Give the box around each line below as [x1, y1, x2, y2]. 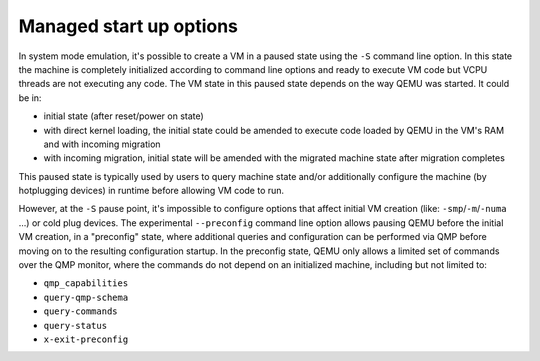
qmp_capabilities [43, 278, 129, 289]
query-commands [43, 306, 119, 317]
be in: [18, 91, 42, 104]
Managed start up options [18, 15, 239, 37]
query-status [43, 320, 108, 331]
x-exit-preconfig [43, 333, 129, 345]
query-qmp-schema [43, 291, 129, 303]
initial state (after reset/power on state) [43, 110, 204, 122]
